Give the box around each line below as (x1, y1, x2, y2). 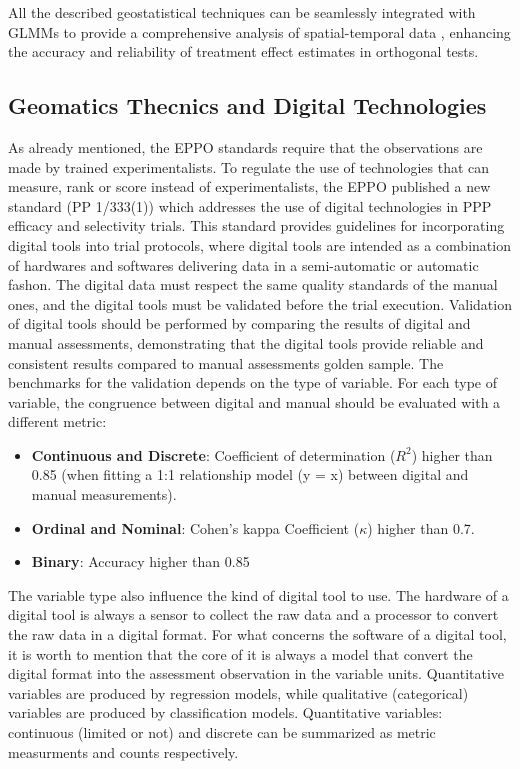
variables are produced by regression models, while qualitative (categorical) (8, 682, 469, 703)
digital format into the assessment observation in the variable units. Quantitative (8, 663, 505, 684)
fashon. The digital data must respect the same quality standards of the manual (8, 274, 498, 295)
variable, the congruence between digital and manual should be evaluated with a (8, 391, 501, 412)
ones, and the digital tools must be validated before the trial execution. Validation (8, 293, 512, 314)
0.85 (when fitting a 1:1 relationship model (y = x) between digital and (31, 464, 469, 485)
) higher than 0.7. (367, 517, 475, 538)
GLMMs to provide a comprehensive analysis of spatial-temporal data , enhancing (8, 21, 511, 42)
